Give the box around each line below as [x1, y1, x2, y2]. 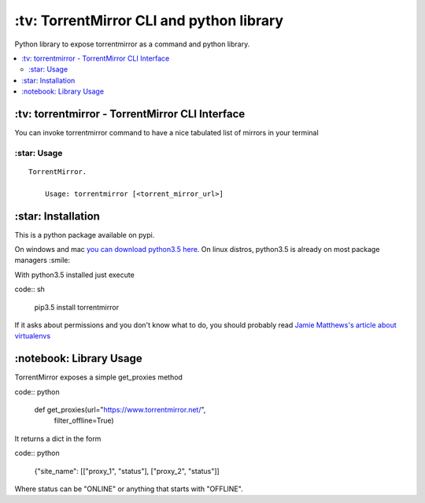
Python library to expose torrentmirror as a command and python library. [14, 39, 250, 49]
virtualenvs [14, 331, 51, 341]
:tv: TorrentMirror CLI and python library [14, 12, 283, 29]
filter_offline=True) [54, 416, 114, 425]
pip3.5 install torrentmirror [34, 302, 120, 312]
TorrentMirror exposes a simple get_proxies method [14, 372, 183, 382]
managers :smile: [14, 256, 71, 265]
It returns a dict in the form [14, 434, 102, 443]
